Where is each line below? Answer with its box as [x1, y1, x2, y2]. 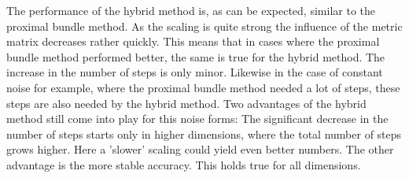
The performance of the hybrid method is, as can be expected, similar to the [6, 2, 375, 18]
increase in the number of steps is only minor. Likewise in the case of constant [6, 64, 383, 80]
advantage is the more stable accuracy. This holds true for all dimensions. [6, 156, 361, 172]
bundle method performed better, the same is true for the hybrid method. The [6, 48, 385, 65]
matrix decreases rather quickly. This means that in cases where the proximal [6, 33, 380, 50]
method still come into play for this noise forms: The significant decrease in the [6, 110, 389, 127]
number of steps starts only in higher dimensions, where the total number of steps [6, 125, 402, 142]
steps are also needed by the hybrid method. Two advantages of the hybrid [6, 95, 367, 111]
